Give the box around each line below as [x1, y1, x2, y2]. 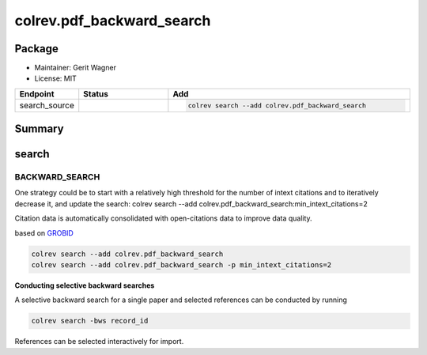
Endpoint [19, 88, 55, 99]
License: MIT [34, 74, 77, 83]
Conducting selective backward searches [14, 281, 155, 290]
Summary [14, 123, 64, 136]
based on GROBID [14, 228, 74, 237]
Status [83, 88, 108, 99]
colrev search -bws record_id [31, 316, 149, 326]
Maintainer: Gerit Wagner [34, 63, 116, 73]
